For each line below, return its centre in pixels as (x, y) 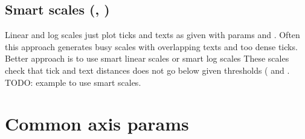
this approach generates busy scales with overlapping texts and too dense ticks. (151, 46)
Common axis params (97, 124)
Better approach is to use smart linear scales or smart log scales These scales (147, 58)
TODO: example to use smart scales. (73, 82)
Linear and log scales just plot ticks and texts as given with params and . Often (152, 35)
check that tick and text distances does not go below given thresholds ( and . (147, 70)
